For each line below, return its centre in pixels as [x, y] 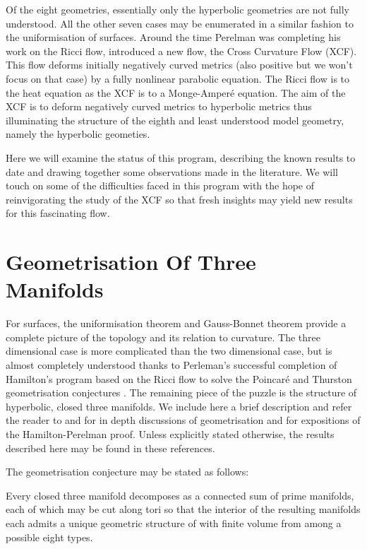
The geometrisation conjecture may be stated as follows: [127, 472]
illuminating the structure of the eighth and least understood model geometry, [175, 120]
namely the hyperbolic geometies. [78, 134]
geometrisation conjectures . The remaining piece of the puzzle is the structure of [181, 392]
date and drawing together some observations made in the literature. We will [172, 171]
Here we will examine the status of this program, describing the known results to [181, 157]
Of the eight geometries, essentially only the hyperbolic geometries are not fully [178, 9]
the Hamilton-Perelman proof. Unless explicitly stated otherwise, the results [170, 433]
